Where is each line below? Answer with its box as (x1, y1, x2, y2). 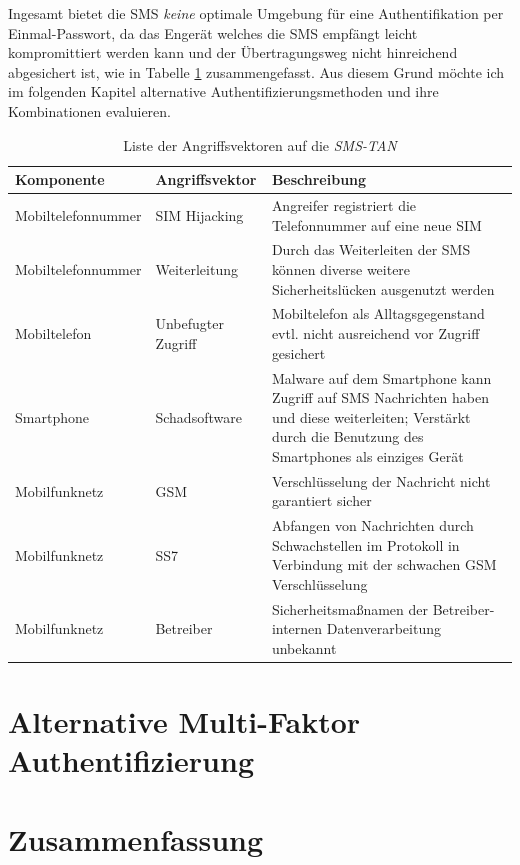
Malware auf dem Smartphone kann (271, 367, 492, 388)
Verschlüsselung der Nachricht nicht (271, 470, 491, 491)
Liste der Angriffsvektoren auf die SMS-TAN (123, 134, 397, 155)
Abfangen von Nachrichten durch (271, 515, 474, 536)
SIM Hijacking (155, 204, 244, 225)
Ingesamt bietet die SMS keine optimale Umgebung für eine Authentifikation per (8, 3, 504, 23)
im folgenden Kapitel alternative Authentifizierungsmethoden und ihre (8, 81, 439, 102)
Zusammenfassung (8, 818, 264, 859)
